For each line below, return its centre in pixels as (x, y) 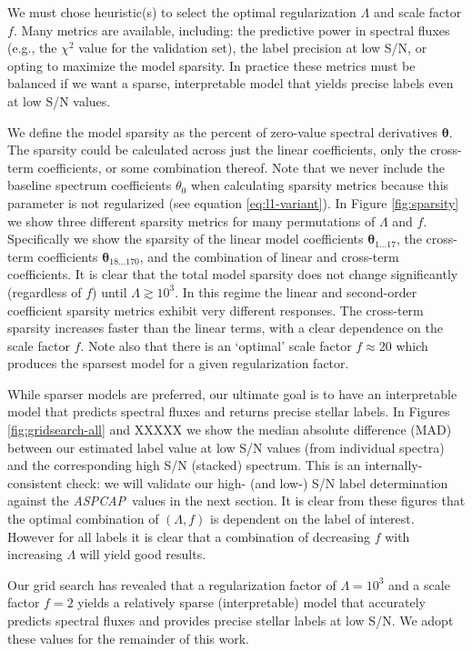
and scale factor (417, 12)
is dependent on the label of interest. (312, 519)
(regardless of (45, 291)
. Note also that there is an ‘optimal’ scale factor (216, 345)
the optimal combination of (83, 519)
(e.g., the (32, 48)
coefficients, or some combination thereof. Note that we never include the (241, 167)
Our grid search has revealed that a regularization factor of (172, 584)
